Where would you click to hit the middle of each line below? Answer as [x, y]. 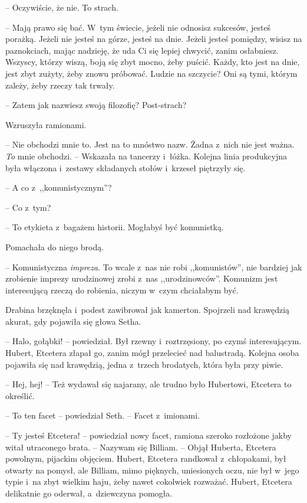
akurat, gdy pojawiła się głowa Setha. [73, 321]
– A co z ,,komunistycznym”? [59, 187]
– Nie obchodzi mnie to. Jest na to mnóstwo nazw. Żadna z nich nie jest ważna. [150, 144]
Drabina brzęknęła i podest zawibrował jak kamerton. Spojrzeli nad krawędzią [148, 310]
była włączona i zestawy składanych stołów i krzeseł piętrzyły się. [126, 167]
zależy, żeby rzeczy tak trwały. [60, 85]
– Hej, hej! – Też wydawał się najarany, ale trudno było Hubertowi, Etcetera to [148, 384]
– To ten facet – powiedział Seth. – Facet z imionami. [103, 415]
